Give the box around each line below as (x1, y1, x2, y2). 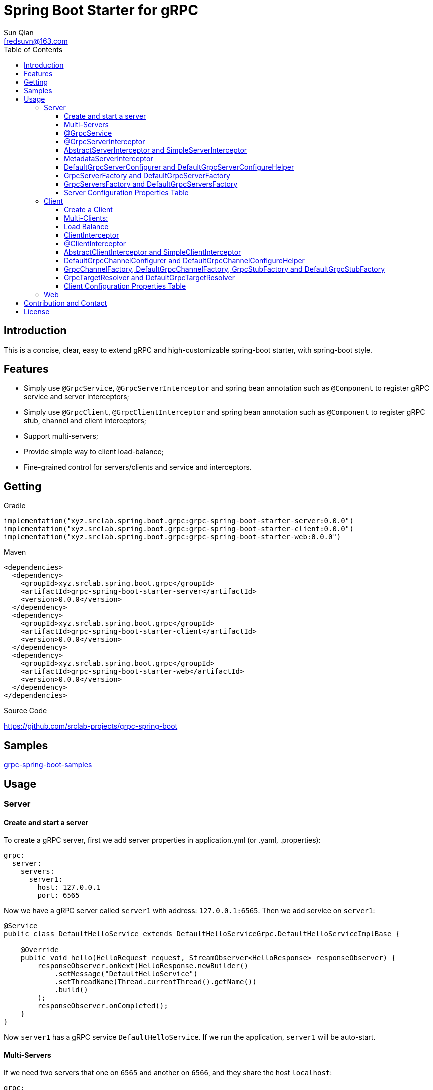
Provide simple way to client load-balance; (24, 447, 164, 456)
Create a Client (64, 205, 113, 214)
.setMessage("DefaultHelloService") (54, 970, 198, 978)
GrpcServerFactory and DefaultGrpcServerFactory (64, 171, 230, 180)
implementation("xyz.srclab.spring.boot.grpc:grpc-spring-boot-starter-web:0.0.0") (4, 533, 341, 541)
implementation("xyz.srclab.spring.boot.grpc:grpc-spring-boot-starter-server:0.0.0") (4, 517, 354, 525)
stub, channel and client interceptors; (24, 416, 147, 425)
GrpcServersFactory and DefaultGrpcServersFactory (64, 179, 238, 188)
